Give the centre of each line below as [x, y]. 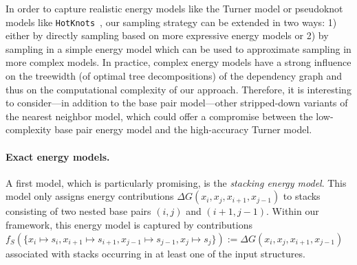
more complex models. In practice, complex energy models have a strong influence [178, 62]
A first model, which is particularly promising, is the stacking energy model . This [176, 182]
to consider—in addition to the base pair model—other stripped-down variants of [177, 103]
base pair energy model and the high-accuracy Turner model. [183, 129]
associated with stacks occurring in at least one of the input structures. [155, 253]
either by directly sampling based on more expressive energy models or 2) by [167, 35]
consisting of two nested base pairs [78, 211]
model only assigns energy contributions [90, 196]
